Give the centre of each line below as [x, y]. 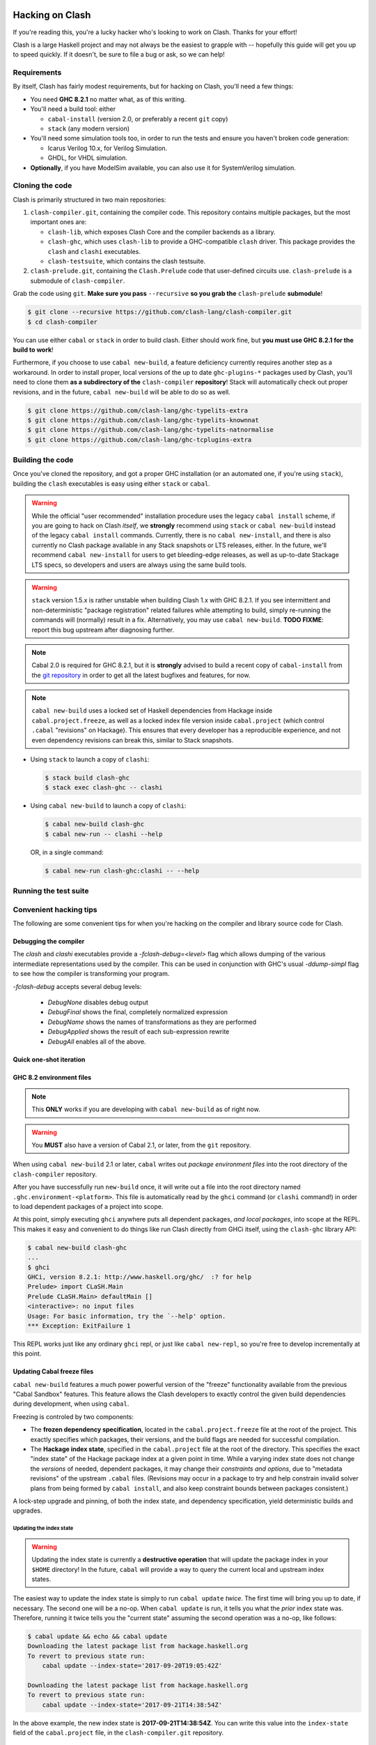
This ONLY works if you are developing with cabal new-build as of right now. [146, 1109]
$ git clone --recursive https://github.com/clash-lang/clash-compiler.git [160, 312]
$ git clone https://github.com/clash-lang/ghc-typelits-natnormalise [151, 430]
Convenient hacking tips [55, 909]
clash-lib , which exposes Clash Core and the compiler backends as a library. [162, 232]
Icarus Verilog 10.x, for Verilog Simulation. [108, 148]
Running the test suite [51, 891]
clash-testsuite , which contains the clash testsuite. [126, 261]
